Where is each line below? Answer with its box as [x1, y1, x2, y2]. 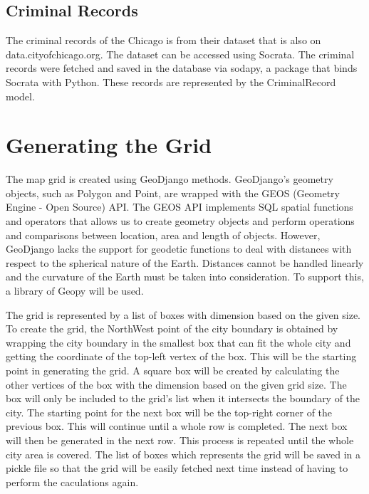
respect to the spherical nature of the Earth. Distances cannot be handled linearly [6, 255, 364, 270]
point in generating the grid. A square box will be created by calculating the [6, 363, 340, 378]
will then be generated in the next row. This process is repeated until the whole [6, 432, 354, 447]
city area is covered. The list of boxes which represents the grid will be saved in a [6, 446, 360, 461]
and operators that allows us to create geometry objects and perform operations [6, 214, 355, 228]
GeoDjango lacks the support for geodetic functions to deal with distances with [6, 241, 352, 256]
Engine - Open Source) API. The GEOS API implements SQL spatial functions [6, 199, 353, 214]
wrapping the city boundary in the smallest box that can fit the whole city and [6, 335, 351, 350]
